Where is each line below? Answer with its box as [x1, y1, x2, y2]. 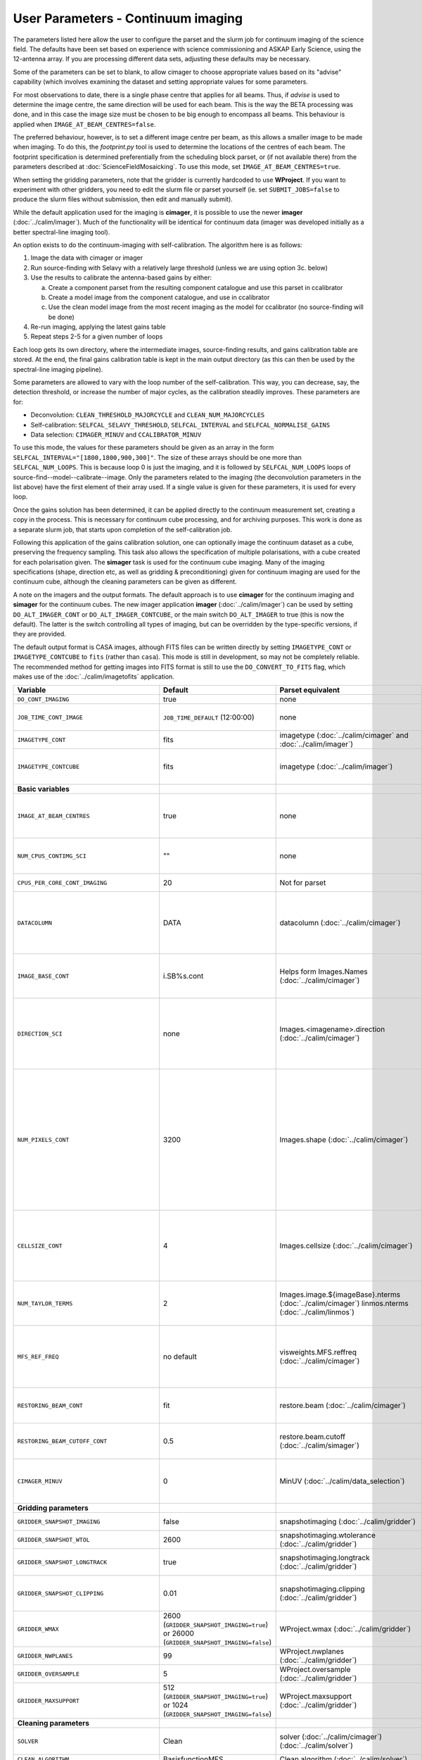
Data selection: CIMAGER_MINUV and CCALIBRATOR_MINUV [30, 430, 202, 439]
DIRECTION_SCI [17, 1030, 63, 1038]
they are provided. [13, 630, 66, 639]
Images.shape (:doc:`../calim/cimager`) [279, 1135, 408, 1145]
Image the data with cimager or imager [30, 253, 143, 262]
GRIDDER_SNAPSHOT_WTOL [17, 1535, 91, 1543]
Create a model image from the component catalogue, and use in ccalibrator [48, 293, 270, 301]
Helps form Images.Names [279, 967, 369, 976]
